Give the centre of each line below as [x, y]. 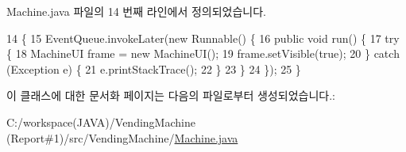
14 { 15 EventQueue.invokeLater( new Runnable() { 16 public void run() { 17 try [203, 38]
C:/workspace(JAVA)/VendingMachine [101, 122]
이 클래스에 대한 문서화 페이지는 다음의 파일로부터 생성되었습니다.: [171, 95]
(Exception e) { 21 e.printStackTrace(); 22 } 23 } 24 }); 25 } [154, 68]
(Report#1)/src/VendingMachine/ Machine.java [122, 137]
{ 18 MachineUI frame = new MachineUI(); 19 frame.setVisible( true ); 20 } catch [203, 53]
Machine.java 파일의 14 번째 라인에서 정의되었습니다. [137, 11]
